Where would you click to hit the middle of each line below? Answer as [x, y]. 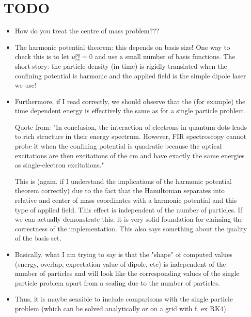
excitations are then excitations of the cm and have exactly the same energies [130, 155]
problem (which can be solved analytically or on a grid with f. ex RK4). [121, 308]
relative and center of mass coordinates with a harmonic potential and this [126, 200]
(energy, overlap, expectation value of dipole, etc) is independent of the [120, 264]
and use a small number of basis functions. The [165, 56]
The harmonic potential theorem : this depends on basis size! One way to [122, 47]
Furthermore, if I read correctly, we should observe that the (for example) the [130, 101]
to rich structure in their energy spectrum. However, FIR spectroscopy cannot [131, 136]
